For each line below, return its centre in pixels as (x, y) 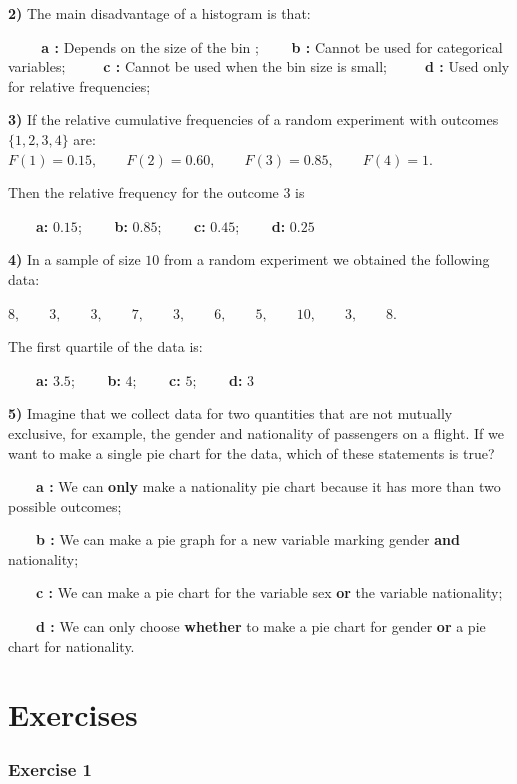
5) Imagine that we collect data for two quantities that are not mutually (230, 413)
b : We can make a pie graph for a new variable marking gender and (248, 539)
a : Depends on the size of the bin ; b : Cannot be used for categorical (272, 46)
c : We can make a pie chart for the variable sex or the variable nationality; (269, 592)
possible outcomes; (65, 505)
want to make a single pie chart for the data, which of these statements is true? (251, 452)
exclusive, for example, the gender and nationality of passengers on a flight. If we (256, 432)
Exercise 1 (50, 768)
